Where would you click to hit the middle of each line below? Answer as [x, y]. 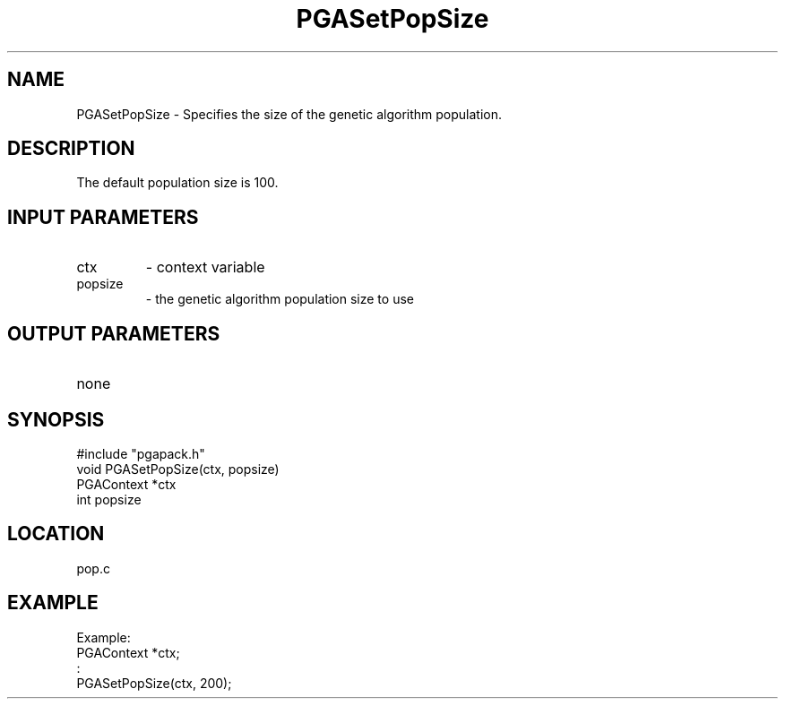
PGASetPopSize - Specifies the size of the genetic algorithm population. [289, 114]
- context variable [205, 267]
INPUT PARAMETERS [103, 217]
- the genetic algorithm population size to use [280, 299]
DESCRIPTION [71, 149]
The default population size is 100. [177, 183]
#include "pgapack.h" [141, 453]
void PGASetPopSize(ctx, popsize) [178, 469]
